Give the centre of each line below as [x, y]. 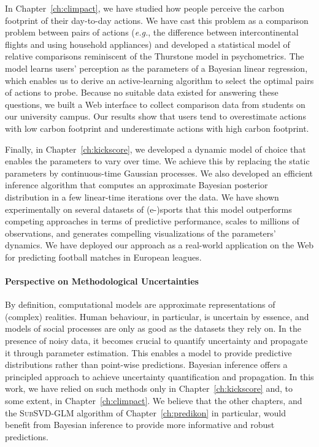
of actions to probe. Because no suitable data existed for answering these [142, 92]
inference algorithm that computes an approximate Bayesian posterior [136, 185]
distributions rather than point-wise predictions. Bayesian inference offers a [146, 365]
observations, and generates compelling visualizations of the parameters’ [140, 233]
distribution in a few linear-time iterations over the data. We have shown [142, 197]
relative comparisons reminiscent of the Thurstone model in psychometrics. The [155, 56]
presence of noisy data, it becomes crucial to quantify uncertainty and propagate [156, 341]
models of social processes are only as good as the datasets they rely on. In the [153, 328]
